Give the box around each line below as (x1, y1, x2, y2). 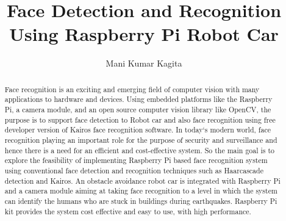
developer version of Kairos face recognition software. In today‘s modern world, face (4, 125, 271, 135)
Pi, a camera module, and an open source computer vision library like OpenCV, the (4, 104, 271, 115)
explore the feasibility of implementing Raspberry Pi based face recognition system (4, 155, 268, 165)
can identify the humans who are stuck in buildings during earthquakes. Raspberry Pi (4, 195, 277, 206)
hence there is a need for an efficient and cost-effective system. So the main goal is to (4, 145, 275, 155)
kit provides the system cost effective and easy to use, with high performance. (4, 206, 251, 216)
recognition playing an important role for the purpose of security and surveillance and (4, 134, 277, 145)
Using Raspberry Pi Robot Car (9, 21, 279, 46)
